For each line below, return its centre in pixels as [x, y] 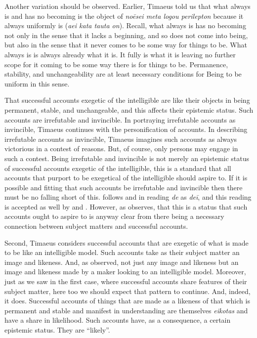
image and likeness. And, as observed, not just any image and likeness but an [122, 262]
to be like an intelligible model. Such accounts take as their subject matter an [122, 252]
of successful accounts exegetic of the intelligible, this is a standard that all [118, 168]
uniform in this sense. [37, 83]
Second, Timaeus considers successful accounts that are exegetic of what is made [127, 242]
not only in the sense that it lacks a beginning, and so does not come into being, [126, 35]
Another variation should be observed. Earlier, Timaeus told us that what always [128, 6]
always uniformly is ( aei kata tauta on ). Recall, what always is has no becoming [125, 25]
